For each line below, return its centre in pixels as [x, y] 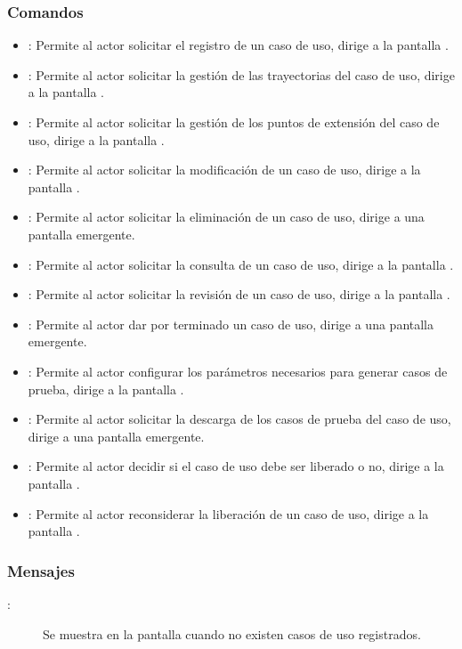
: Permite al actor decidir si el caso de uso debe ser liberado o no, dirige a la [236, 466]
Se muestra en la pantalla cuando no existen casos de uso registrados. [232, 633]
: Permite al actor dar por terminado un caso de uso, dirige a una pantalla [231, 324]
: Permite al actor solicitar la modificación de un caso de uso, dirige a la [224, 170]
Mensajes [41, 570]
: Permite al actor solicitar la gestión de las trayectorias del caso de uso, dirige [241, 74]
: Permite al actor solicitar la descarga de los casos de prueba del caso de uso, [239, 419]
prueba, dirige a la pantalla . [106, 389]
